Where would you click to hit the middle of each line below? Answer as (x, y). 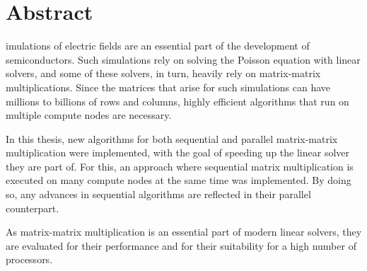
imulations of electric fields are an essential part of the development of (158, 46)
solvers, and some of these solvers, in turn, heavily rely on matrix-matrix (163, 73)
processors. (29, 259)
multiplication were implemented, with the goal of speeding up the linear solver (177, 152)
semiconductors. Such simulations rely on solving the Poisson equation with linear (183, 59)
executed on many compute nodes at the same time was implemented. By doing (179, 180)
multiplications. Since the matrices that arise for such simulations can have (168, 87)
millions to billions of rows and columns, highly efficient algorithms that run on (177, 101)
